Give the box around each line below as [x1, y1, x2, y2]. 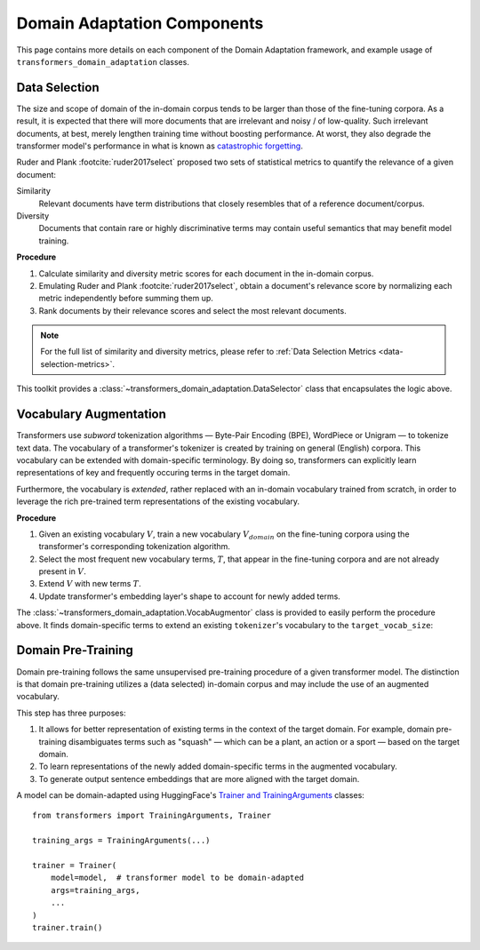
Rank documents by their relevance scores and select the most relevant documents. [38, 305, 347, 315]
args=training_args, [50, 885, 140, 895]
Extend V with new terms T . [38, 579, 141, 589]
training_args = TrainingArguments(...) [32, 835, 211, 846]
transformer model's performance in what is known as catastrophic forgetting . [16, 140, 304, 151]
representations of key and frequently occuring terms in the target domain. [16, 467, 291, 478]
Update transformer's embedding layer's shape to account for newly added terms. [38, 591, 341, 602]
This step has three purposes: [16, 707, 126, 718]
